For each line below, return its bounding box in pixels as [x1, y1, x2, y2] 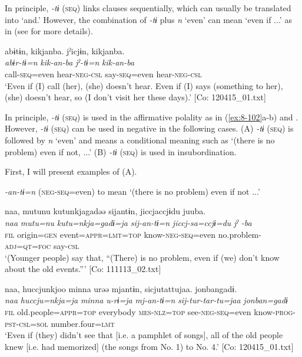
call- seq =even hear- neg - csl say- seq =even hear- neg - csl [5, 67, 202, 80]
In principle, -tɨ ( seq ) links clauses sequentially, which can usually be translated [5, 2, 291, 14]
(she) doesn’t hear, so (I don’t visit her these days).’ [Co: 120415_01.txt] [5, 91, 266, 103]
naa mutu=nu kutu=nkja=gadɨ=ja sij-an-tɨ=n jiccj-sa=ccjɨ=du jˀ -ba [5, 216, 252, 228]
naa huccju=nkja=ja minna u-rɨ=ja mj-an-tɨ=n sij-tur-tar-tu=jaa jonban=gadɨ [5, 294, 288, 306]
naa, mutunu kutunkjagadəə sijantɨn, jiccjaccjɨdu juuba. [5, 205, 206, 217]
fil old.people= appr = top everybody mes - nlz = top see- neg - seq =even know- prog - [5, 306, 296, 318]
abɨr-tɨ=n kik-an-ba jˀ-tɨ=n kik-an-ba [5, 56, 135, 68]
